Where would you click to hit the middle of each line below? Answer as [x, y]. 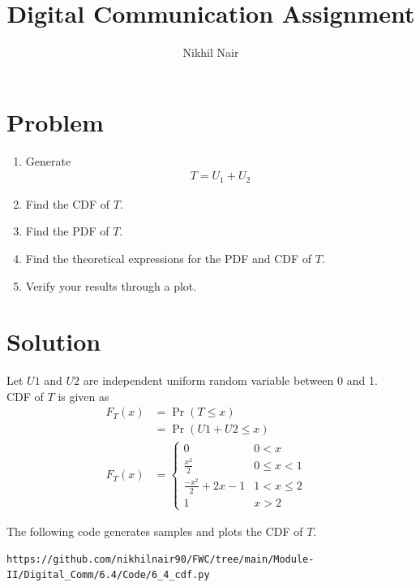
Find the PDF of [67, 231]
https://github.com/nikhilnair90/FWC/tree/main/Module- [161, 559]
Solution [54, 341]
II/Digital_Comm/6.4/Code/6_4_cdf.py [108, 575]
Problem [55, 121]
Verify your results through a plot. [111, 285]
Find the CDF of [68, 203]
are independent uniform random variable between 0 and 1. [230, 380]
